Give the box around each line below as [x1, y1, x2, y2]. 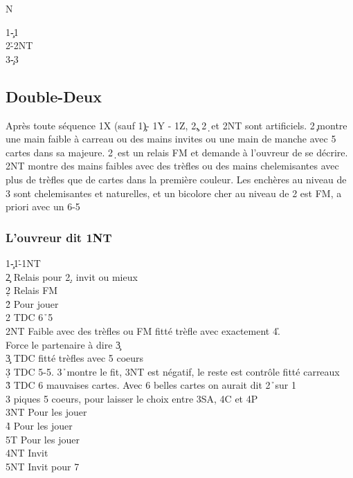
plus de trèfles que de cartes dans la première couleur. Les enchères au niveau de [6, 172, 347, 186]
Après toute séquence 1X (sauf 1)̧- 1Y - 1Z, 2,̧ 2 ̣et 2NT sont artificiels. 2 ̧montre [6, 118, 347, 132]
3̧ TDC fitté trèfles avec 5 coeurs [6, 351, 144, 365]
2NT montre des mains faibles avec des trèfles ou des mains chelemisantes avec [6, 158, 339, 173]
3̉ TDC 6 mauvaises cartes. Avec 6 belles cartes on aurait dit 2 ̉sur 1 [6, 378, 296, 392]
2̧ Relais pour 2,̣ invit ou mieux [6, 269, 138, 284]
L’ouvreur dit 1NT [6, 228, 112, 246]
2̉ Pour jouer [6, 296, 59, 311]
